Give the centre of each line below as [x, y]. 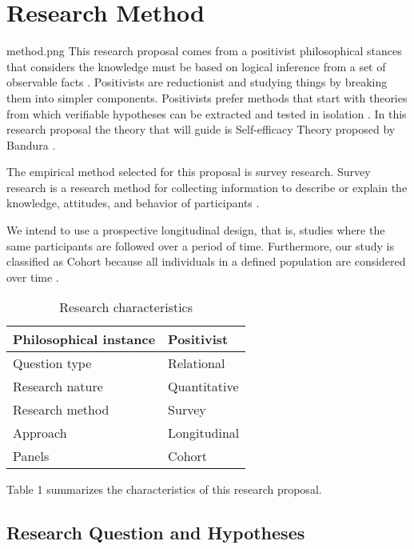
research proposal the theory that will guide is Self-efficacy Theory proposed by [201, 129]
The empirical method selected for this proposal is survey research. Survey [189, 172]
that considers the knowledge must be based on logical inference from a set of [196, 66]
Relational [197, 363]
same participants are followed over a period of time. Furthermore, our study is [200, 245]
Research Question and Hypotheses [156, 533]
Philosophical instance [84, 339]
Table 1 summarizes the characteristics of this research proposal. [164, 489]
